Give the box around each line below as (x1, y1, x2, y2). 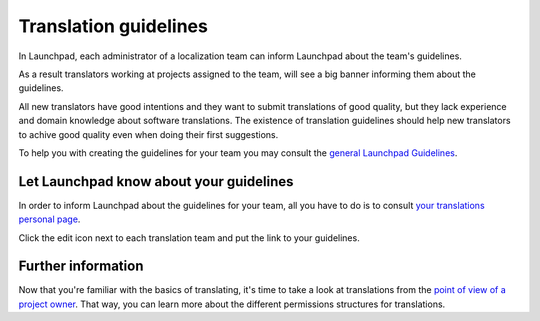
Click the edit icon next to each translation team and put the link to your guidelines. (18, 231, 360, 244)
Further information (18, 258, 144, 275)
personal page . (18, 213, 81, 225)
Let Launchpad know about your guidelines (18, 173, 294, 190)
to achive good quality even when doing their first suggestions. (18, 128, 279, 140)
